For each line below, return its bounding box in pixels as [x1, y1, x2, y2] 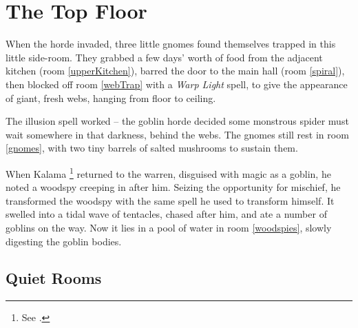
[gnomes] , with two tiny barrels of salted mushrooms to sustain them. [6, 141, 298, 155]
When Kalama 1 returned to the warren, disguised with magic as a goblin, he [6, 164, 331, 181]
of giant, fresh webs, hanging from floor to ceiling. [6, 90, 216, 105]
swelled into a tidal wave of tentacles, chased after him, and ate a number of [6, 207, 327, 221]
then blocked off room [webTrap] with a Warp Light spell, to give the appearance [6, 76, 348, 91]
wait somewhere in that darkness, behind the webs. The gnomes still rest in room [6, 127, 349, 141]
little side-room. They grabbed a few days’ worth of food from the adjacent [6, 50, 323, 64]
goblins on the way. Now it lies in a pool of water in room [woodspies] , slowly [6, 220, 332, 234]
